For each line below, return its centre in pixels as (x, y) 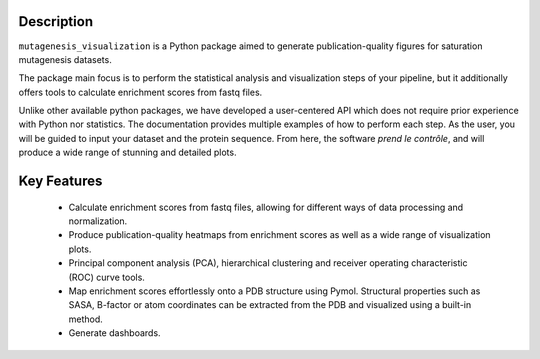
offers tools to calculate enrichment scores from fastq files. (140, 92)
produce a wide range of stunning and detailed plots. (127, 152)
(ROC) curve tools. (106, 277)
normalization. (98, 221)
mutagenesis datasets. (65, 59)
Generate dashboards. (114, 333)
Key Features (60, 181)
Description (56, 21)
